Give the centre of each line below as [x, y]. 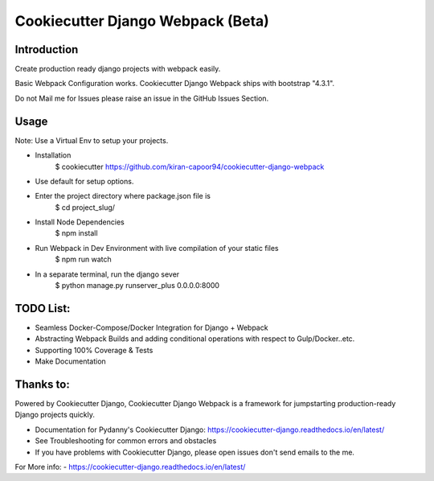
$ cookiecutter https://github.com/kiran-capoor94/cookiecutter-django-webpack [190, 166]
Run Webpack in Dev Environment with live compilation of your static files [157, 248]
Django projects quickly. [55, 415]
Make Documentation [70, 361]
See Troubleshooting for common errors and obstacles [126, 441]
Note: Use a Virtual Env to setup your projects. [92, 140]
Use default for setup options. [84, 181]
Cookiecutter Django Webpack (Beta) [142, 21]
